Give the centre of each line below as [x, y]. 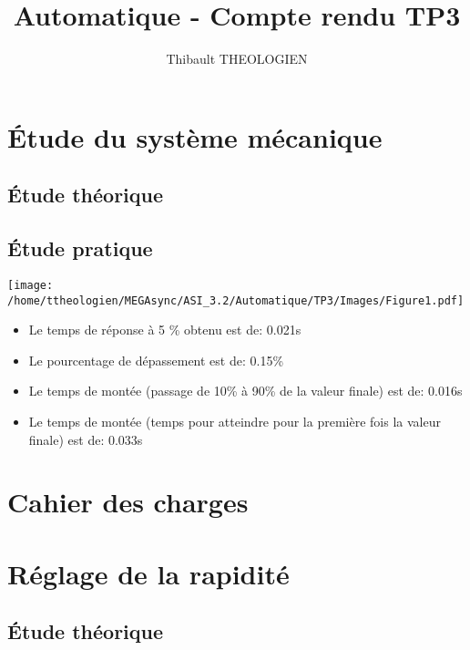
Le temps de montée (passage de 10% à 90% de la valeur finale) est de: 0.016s [245, 391]
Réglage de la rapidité [148, 573]
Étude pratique [80, 248]
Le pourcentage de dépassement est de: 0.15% [156, 360]
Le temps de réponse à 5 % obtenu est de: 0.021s [165, 330]
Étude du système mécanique [195, 136]
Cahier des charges [128, 502]
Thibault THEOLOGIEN [237, 59]
